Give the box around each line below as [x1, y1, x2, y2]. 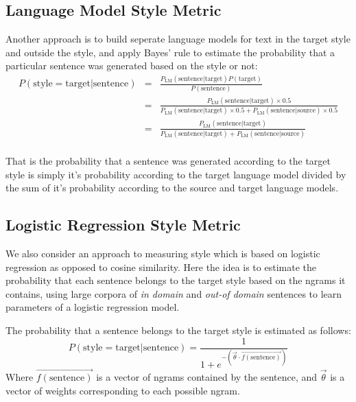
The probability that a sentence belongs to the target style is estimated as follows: [5, 322, 351, 337]
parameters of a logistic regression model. [5, 300, 180, 314]
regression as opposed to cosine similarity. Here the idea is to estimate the [5, 259, 316, 274]
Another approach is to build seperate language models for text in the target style [5, 32, 351, 46]
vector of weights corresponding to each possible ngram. [5, 383, 240, 397]
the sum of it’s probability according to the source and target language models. [5, 180, 339, 195]
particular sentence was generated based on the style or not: [5, 58, 258, 73]
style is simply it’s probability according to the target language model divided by [5, 167, 346, 181]
